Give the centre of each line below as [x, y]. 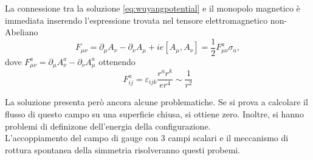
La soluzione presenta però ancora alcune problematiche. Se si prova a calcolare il [156, 102]
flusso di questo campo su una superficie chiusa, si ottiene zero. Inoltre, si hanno [154, 114]
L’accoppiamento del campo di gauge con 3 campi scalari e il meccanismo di [147, 138]
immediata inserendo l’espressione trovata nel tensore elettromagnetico [136, 20]
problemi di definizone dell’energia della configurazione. [108, 126]
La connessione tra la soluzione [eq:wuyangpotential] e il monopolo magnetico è [153, 8]
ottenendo [117, 61]
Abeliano [22, 32]
